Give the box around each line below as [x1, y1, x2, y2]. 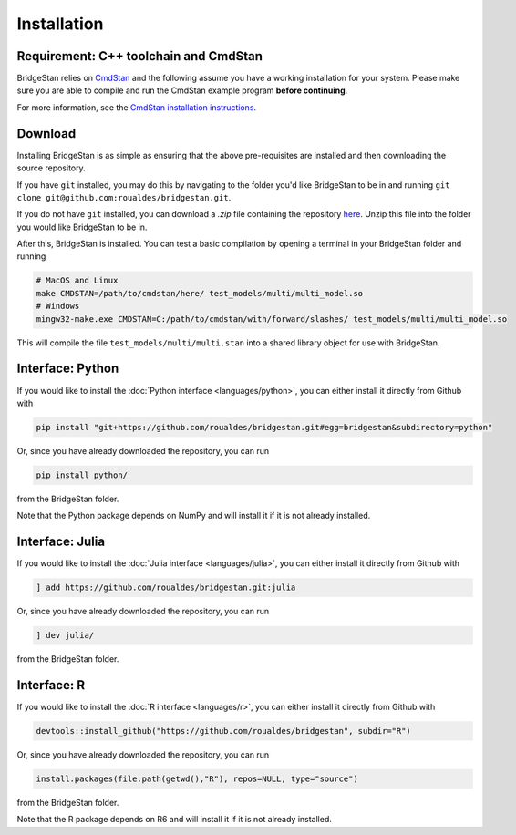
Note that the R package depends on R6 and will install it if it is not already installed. [16, 814, 333, 825]
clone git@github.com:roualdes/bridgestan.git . [16, 191, 232, 202]
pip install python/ [36, 469, 128, 480]
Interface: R [16, 677, 86, 693]
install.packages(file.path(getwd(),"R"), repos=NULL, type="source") [36, 773, 359, 784]
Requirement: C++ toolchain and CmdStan [16, 48, 263, 64]
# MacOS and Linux [36, 275, 119, 286]
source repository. [16, 162, 86, 173]
